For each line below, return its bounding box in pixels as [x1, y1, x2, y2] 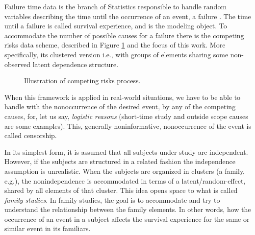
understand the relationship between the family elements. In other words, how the [4, 204, 251, 214]
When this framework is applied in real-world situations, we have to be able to [4, 92, 241, 102]
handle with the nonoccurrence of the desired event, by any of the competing [4, 101, 236, 112]
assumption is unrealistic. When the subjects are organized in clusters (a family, [4, 165, 245, 176]
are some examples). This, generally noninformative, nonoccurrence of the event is [4, 120, 251, 131]
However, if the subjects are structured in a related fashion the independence [4, 156, 236, 166]
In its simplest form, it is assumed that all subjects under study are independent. [4, 146, 248, 157]
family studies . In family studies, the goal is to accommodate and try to [4, 194, 220, 205]
